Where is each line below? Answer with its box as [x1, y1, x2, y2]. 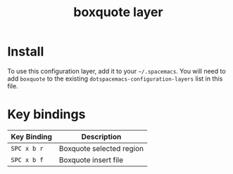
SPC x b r [11, 145, 44, 152]
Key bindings [7, 107, 86, 123]
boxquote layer [73, 4, 163, 20]
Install [7, 43, 44, 60]
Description [81, 131, 122, 141]
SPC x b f [11, 156, 44, 163]
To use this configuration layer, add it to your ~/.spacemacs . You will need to [7, 67, 227, 75]
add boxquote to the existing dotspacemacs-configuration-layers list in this [7, 74, 223, 83]
